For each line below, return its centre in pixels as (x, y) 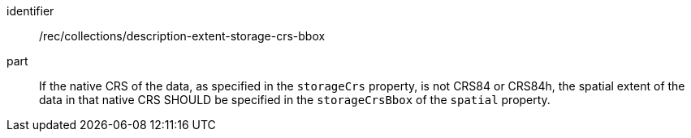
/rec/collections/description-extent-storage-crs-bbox (182, 36)
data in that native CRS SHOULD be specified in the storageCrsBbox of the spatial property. (295, 100)
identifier (30, 11)
